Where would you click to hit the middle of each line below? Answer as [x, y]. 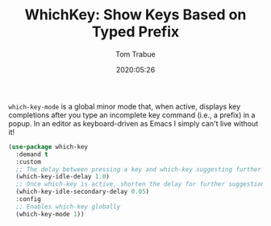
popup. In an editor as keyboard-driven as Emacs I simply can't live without [133, 123]
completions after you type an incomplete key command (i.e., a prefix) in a [132, 115]
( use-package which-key [48, 146]
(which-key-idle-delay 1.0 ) [63, 177]
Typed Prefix [135, 32]
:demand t [32, 154]
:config [29, 199]
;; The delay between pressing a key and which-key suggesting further [139, 169]
